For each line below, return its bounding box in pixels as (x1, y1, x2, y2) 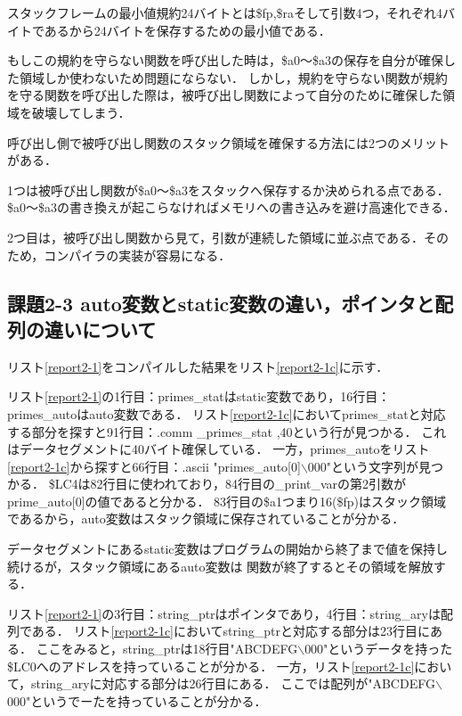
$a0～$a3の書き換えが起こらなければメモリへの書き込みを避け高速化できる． (7, 198, 456, 217)
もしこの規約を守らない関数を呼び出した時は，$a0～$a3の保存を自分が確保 (7, 51, 443, 70)
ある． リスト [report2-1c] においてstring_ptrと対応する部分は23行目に (31, 621, 430, 640)
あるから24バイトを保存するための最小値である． (44, 21, 331, 39)
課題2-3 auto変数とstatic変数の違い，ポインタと (7, 289, 435, 317)
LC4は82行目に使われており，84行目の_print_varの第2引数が (54, 474, 407, 493)
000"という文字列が (307, 457, 419, 475)
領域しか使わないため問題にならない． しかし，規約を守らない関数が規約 (19, 68, 448, 86)
